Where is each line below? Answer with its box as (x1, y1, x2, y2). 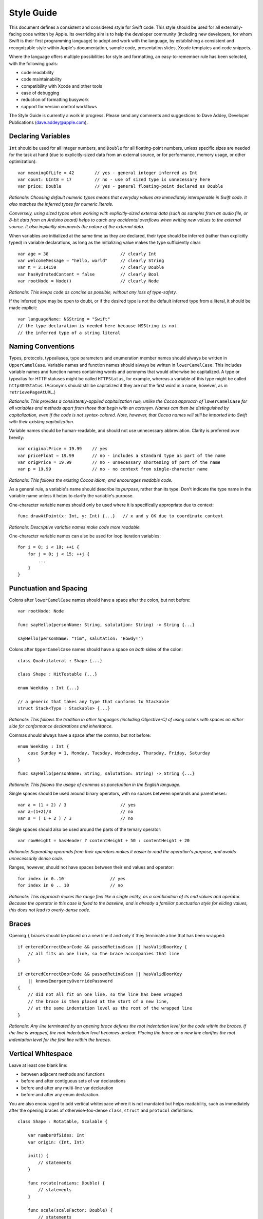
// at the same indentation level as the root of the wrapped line (27, 1005, 192, 1011)
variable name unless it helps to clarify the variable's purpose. (9, 493, 134, 499)
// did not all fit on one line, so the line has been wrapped (27, 992, 182, 997)
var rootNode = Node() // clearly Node (18, 278, 159, 284)
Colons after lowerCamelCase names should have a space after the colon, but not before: (9, 597, 191, 603)
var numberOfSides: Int (27, 1133, 85, 1138)
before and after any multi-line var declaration (21, 1085, 114, 1091)
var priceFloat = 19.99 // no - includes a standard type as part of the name (18, 452, 226, 458)
